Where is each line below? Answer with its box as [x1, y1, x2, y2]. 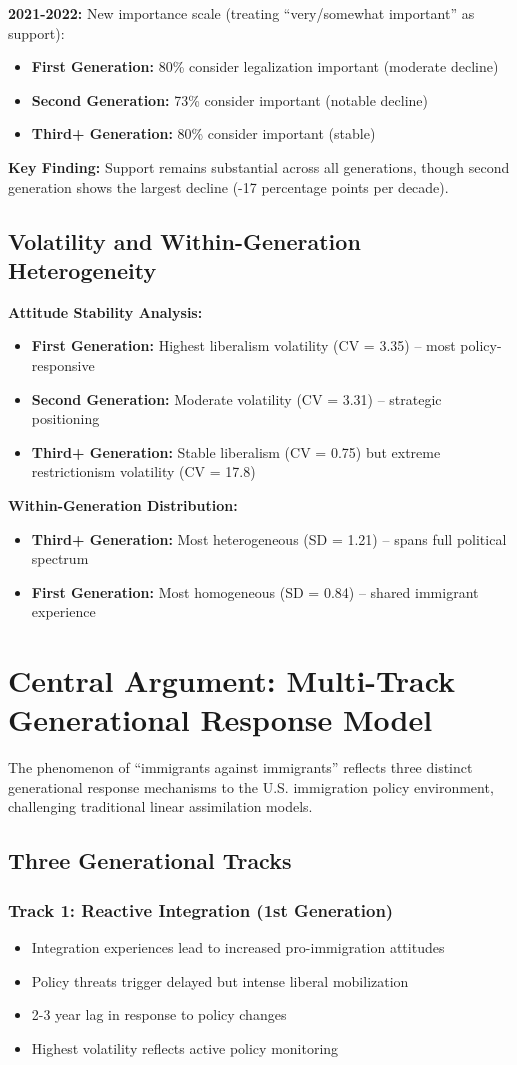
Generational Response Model [8, 699, 433, 740]
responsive [31, 354, 95, 375]
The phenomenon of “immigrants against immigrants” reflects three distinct [8, 757, 473, 778]
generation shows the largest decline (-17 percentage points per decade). [8, 176, 449, 197]
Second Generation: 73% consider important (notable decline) [31, 89, 428, 110]
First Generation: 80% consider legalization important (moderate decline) [31, 56, 499, 77]
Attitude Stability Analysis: [8, 301, 203, 322]
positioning [31, 408, 100, 429]
